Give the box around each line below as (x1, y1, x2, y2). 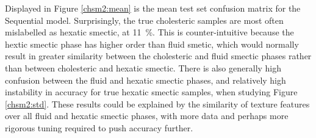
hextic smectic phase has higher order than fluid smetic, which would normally (5, 37, 299, 50)
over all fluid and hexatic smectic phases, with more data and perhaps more (5, 109, 289, 122)
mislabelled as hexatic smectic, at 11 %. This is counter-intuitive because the (5, 26, 294, 38)
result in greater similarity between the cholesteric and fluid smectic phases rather (5, 49, 312, 62)
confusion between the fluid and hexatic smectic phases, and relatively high (5, 73, 286, 86)
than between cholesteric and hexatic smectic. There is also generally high (5, 61, 282, 74)
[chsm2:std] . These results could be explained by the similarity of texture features (5, 97, 310, 110)
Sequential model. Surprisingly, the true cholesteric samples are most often (5, 13, 284, 26)
